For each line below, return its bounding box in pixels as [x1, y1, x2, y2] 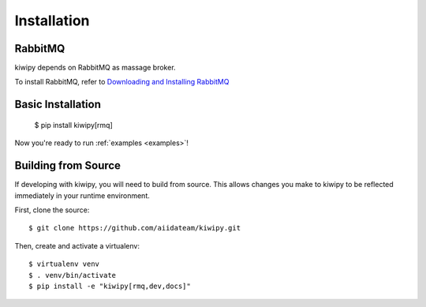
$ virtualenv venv [28, 260, 100, 268]
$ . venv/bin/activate [28, 271, 117, 279]
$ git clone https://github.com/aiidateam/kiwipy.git [28, 223, 241, 233]
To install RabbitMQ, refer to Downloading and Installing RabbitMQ [14, 77, 230, 87]
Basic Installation [14, 98, 102, 111]
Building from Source [14, 159, 121, 173]
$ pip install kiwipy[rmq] [34, 120, 114, 129]
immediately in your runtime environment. [14, 190, 150, 200]
